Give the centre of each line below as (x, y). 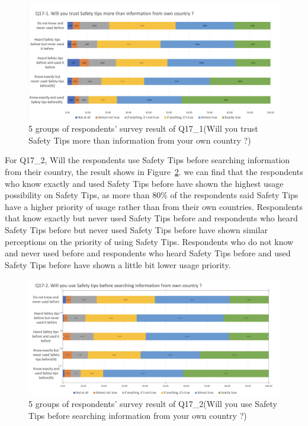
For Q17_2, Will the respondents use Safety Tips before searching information (147, 160)
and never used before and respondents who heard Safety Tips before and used (148, 253)
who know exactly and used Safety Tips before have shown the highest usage (144, 183)
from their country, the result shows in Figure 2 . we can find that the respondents (154, 171)
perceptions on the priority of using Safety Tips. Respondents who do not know (149, 241)
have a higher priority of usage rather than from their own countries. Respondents (154, 206)
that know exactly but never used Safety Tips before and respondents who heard (151, 218)
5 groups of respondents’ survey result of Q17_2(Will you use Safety (153, 404)
